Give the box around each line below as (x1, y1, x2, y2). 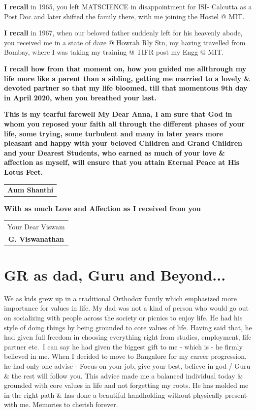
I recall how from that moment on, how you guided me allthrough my (4, 63, 247, 73)
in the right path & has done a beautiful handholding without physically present (4, 389, 247, 400)
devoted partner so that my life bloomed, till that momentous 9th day (4, 83, 248, 93)
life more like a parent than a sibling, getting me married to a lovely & (4, 73, 251, 83)
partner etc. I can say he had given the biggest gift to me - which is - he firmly (4, 341, 243, 351)
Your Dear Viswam (7, 221, 65, 231)
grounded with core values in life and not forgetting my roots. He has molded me (4, 380, 249, 390)
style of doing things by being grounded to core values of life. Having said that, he (4, 322, 252, 332)
